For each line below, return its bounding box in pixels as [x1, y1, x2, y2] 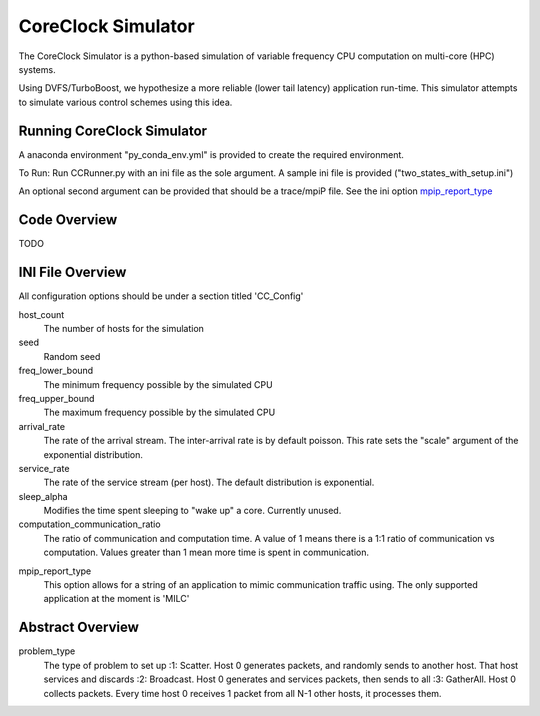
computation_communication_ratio [18, 518, 161, 530]
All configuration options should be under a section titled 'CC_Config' [18, 290, 304, 302]
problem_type [18, 645, 76, 657]
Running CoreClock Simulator [18, 122, 208, 139]
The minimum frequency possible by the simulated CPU [43, 378, 274, 390]
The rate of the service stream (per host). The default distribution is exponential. [43, 476, 375, 489]
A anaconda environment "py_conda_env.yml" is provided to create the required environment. [18, 148, 405, 160]
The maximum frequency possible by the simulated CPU [43, 406, 276, 419]
